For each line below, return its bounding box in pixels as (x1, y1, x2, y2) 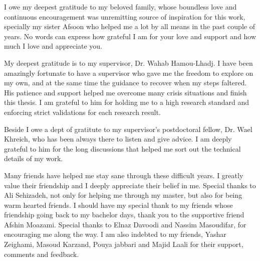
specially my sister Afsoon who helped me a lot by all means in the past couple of (4, 21, 255, 32)
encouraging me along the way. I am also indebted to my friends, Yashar (4, 229, 226, 239)
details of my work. (4, 153, 63, 164)
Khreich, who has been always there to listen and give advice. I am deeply (4, 134, 232, 144)
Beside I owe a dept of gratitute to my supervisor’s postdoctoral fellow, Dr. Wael (4, 123, 252, 134)
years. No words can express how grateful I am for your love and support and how (4, 31, 256, 41)
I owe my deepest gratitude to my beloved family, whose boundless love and (4, 2, 237, 12)
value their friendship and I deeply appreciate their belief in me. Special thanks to (4, 180, 256, 190)
